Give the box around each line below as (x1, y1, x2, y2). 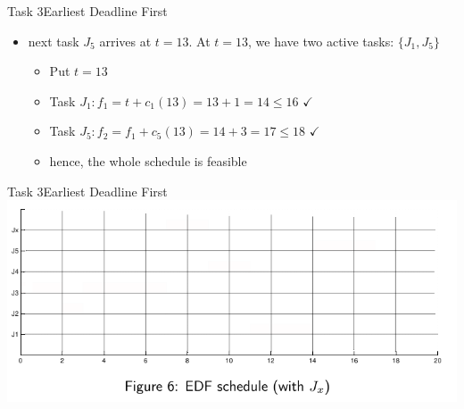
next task (28, 31, 79, 50)
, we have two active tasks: (248, 31, 394, 50)
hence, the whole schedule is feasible (49, 151, 247, 170)
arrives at (99, 31, 152, 50)
